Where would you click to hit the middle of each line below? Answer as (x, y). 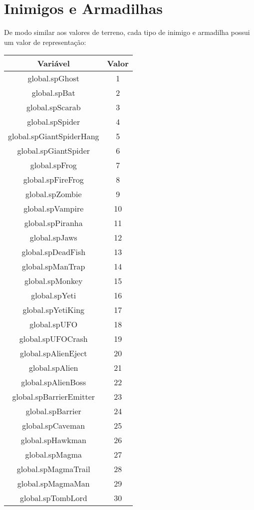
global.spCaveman (54, 426)
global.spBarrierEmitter (54, 397)
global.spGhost (53, 78)
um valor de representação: (45, 42)
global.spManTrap (54, 266)
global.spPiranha (53, 223)
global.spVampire (54, 209)
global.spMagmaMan (53, 484)
